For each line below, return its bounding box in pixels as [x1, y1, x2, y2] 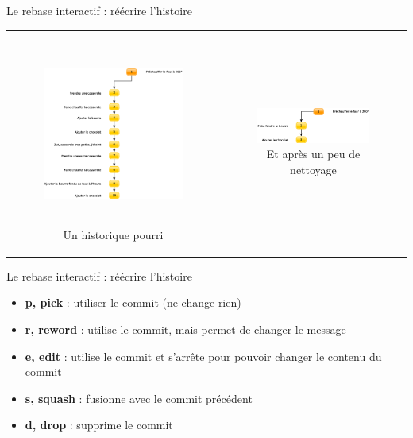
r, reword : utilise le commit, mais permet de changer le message [25, 320, 346, 337]
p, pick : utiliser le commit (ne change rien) [25, 294, 241, 311]
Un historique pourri [63, 226, 164, 242]
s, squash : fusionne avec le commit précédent [25, 390, 253, 406]
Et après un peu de [266, 145, 361, 162]
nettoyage [290, 161, 337, 177]
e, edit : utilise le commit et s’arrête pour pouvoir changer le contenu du [25, 347, 382, 364]
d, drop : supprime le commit [25, 417, 173, 433]
